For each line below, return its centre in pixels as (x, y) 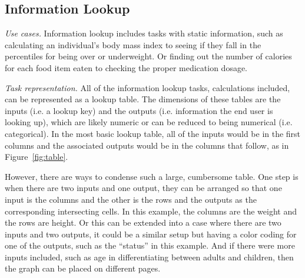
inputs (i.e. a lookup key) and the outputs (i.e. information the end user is (139, 110)
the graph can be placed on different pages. (83, 268)
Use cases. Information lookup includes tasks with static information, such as (144, 33)
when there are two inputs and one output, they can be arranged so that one (143, 188)
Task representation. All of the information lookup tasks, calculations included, (147, 87)
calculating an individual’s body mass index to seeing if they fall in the (133, 44)
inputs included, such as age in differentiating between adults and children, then (149, 257)
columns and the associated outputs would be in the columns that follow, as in (147, 145)
